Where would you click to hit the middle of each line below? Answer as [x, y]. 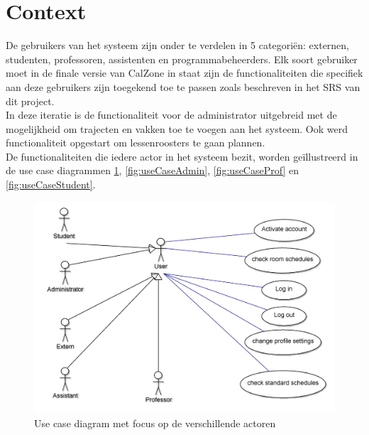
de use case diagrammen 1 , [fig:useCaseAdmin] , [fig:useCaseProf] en [152, 170]
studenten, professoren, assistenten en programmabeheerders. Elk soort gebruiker [182, 59]
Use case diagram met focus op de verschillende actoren [155, 423]
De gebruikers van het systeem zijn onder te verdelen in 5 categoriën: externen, [178, 45]
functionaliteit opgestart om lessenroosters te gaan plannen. [136, 143]
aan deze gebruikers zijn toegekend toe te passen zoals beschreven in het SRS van [183, 86]
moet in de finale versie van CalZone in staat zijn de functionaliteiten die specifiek [184, 73]
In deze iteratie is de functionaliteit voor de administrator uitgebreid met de [171, 115]
